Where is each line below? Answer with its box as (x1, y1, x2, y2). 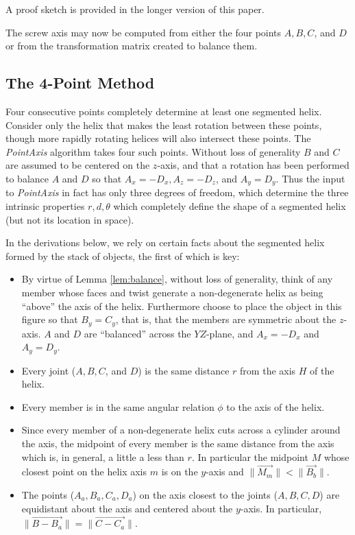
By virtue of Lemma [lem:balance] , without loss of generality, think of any (21, 272, 333, 286)
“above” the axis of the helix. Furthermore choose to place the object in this (21, 298, 342, 313)
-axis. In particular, (240, 501, 322, 515)
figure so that (21, 312, 78, 326)
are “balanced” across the (84, 326, 191, 340)
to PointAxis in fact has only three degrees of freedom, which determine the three (5, 185, 349, 200)
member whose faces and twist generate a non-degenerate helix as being (21, 285, 323, 299)
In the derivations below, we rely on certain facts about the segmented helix (5, 235, 325, 250)
